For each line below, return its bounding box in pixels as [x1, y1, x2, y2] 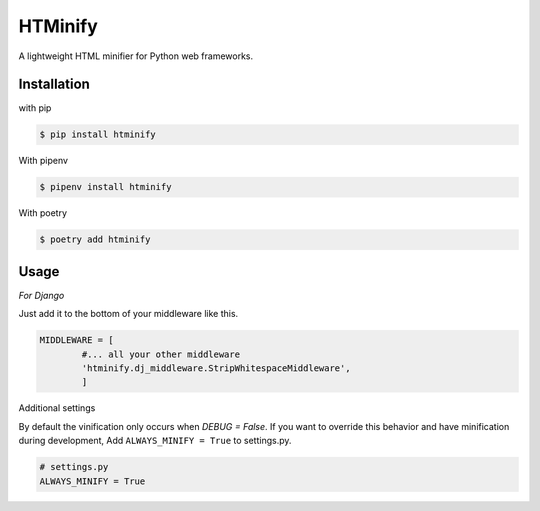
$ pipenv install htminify [39, 181, 172, 193]
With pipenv [18, 155, 69, 167]
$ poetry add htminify [39, 234, 151, 245]
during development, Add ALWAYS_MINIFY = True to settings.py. [18, 435, 292, 447]
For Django [18, 289, 65, 301]
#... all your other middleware [81, 348, 240, 360]
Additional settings [18, 402, 96, 414]
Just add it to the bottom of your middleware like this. [18, 308, 239, 320]
